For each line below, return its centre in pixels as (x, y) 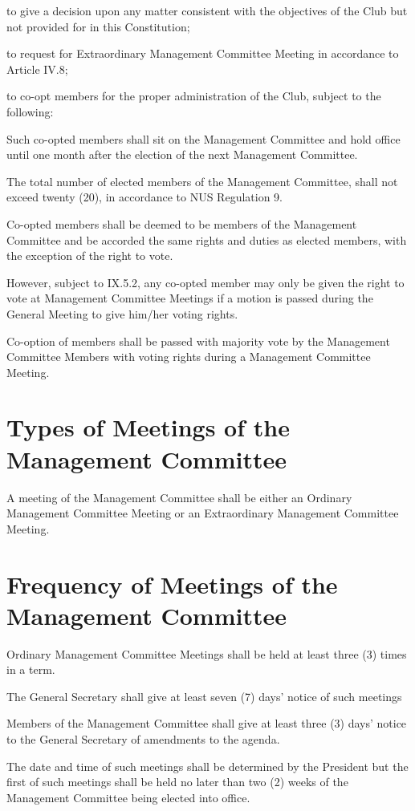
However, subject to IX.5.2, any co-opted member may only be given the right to (205, 282)
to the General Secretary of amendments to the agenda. (143, 739)
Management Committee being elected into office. (128, 797)
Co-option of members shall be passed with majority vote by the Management (198, 341)
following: (30, 111)
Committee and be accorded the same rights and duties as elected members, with (207, 239)
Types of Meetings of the (148, 427)
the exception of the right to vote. (90, 255)
